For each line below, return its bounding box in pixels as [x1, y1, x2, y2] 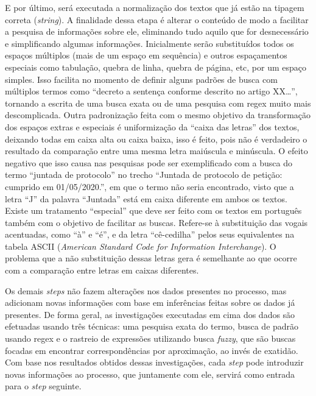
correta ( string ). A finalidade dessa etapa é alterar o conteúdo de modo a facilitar [5, 13, 309, 26]
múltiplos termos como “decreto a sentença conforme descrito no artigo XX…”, [5, 85, 298, 97]
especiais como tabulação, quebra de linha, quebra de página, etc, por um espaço [5, 60, 307, 73]
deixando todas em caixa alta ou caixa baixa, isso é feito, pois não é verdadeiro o [5, 132, 307, 145]
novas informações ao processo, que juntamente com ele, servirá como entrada [5, 367, 295, 380]
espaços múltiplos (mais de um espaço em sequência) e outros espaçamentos [5, 49, 287, 62]
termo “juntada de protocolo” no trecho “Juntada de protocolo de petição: [5, 168, 283, 181]
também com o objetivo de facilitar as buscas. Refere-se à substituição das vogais [5, 216, 308, 228]
